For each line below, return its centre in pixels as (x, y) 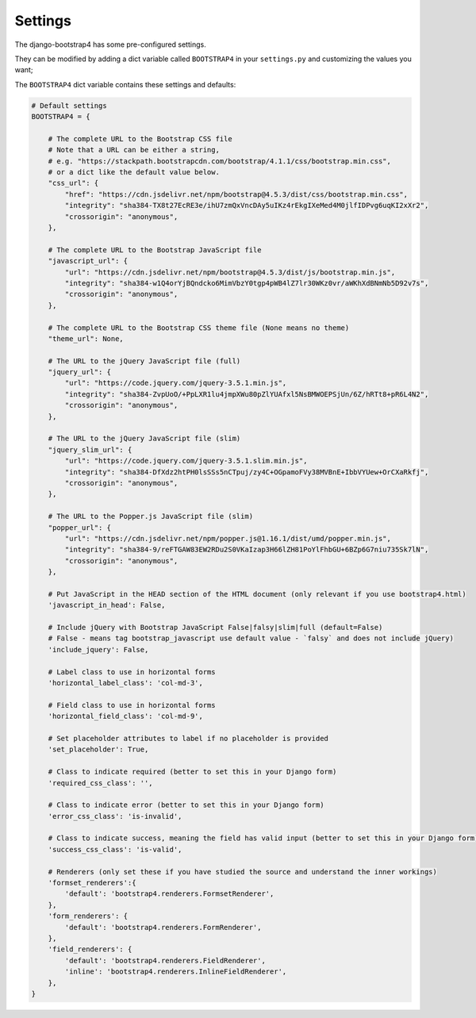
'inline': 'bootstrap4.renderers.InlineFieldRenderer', (176, 972)
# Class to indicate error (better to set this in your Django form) (186, 805)
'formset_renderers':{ (92, 883)
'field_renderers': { (90, 949)
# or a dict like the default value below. (134, 172)
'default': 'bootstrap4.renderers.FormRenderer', (163, 927)
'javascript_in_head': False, (107, 605)
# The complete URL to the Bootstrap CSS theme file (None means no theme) (199, 328)
